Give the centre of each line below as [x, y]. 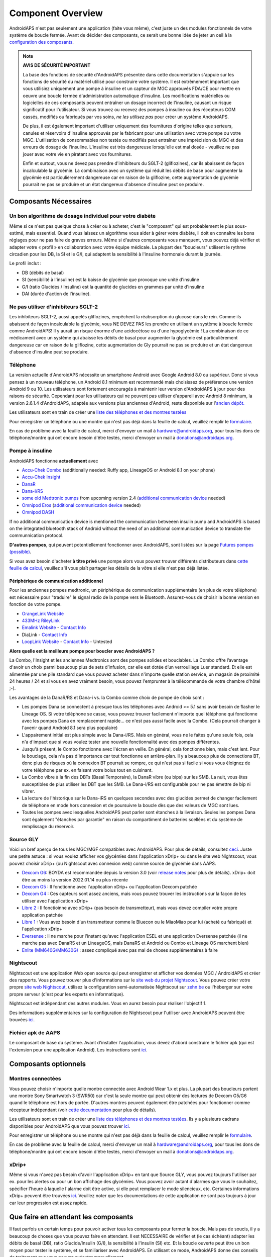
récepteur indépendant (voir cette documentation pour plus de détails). [83, 1110]
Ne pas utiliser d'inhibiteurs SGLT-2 [53, 307]
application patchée [42, 915]
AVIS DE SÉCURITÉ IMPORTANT [57, 65]
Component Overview [56, 13]
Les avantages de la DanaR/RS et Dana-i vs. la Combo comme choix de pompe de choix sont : [107, 697]
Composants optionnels [48, 1064]
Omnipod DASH [38, 512]
